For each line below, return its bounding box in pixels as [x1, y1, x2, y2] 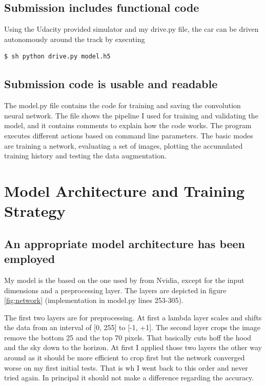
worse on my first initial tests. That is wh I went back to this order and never [4, 362, 248, 373]
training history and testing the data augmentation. [4, 150, 167, 161]
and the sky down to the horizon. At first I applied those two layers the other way [4, 342, 262, 353]
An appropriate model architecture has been [4, 235, 245, 251]
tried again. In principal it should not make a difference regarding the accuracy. [4, 372, 254, 383]
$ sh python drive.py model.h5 [4, 53, 111, 60]
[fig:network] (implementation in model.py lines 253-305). [4, 295, 183, 306]
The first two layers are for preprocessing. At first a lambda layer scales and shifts [4, 312, 262, 322]
